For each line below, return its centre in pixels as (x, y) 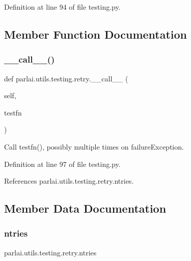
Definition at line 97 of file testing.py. (62, 164)
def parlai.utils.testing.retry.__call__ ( (66, 78)
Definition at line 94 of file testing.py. (62, 7)
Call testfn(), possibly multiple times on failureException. (94, 146)
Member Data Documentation (85, 208)
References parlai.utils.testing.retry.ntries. (69, 181)
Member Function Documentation (96, 34)
